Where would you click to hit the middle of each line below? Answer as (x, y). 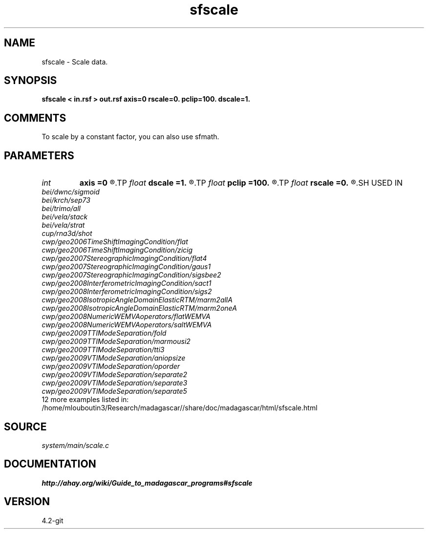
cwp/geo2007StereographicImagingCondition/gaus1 (126, 267)
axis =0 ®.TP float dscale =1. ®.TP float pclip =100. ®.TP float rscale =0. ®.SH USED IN (241, 183)
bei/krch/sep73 (66, 200)
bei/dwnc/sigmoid (71, 192)
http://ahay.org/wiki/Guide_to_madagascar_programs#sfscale (147, 483)
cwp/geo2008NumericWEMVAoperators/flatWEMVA (126, 317)
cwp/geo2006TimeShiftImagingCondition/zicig (117, 250)
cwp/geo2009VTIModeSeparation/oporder (111, 366)
